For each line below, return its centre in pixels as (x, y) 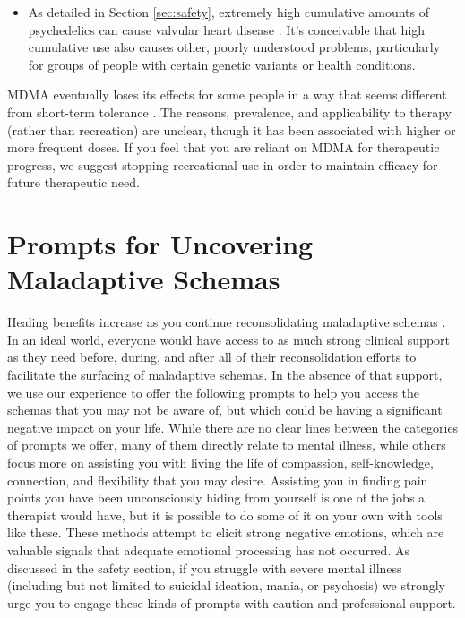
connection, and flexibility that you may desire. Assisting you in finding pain (218, 480)
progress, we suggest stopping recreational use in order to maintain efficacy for (223, 164)
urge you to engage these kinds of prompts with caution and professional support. (232, 602)
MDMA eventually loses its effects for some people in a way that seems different (227, 94)
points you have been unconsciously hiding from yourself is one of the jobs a (216, 498)
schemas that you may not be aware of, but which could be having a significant (225, 410)
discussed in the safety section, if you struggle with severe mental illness (205, 567)
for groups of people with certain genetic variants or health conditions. (222, 64)
